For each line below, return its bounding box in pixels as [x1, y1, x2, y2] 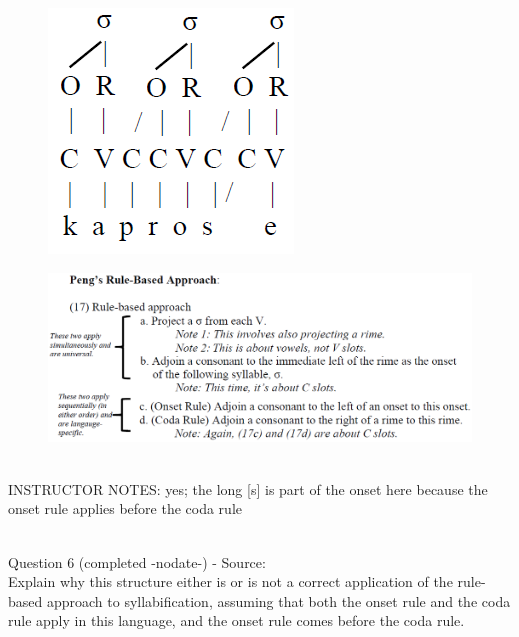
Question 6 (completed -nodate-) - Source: [8, 551, 266, 572]
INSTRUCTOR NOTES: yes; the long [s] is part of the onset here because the [8, 478, 488, 499]
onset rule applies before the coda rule [8, 498, 242, 519]
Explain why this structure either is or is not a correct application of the [8, 571, 453, 592]
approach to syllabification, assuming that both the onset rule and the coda [46, 590, 511, 611]
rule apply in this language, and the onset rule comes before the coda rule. [8, 610, 465, 631]
